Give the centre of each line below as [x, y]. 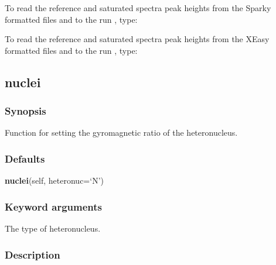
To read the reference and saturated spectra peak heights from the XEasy [137, 39]
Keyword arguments [53, 206]
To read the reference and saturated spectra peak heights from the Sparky [138, 8]
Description [33, 254]
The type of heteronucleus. [53, 228]
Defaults [25, 158]
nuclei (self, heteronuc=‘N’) [54, 180]
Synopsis [25, 111]
